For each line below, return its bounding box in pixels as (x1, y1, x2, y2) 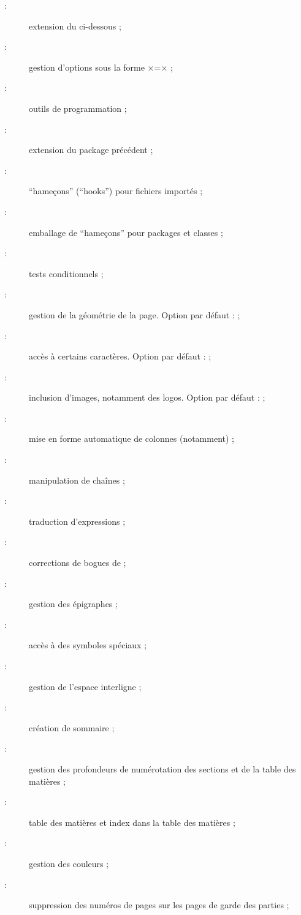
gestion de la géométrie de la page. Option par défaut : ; (29, 308, 240, 321)
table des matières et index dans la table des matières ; (29, 815, 235, 828)
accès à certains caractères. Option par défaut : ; (29, 350, 211, 363)
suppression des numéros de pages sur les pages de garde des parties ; (29, 898, 289, 911)
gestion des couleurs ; (29, 857, 109, 870)
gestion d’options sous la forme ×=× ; (29, 60, 173, 73)
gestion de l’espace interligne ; (29, 680, 142, 693)
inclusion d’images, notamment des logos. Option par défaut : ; (29, 391, 265, 404)
